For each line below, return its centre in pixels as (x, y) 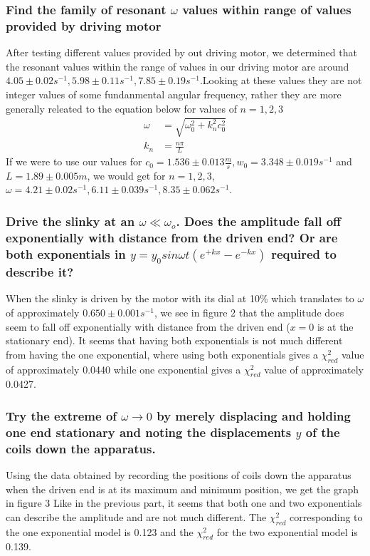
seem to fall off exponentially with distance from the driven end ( (148, 326)
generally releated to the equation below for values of (121, 108)
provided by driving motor (84, 25)
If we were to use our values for (74, 161)
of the (323, 432)
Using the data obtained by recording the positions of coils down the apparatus (179, 475)
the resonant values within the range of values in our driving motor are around (178, 66)
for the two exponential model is (287, 531)
